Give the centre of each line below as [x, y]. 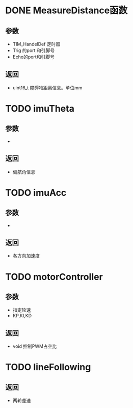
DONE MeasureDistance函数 [66, 10]
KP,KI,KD [22, 316]
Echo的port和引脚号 [33, 57]
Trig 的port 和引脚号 [34, 50]
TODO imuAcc [36, 193]
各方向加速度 [26, 256]
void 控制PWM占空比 [35, 346]
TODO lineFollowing [48, 367]
